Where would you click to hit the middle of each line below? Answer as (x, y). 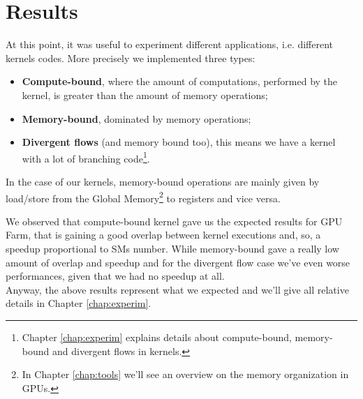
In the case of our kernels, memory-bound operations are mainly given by (163, 181)
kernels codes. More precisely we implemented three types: (131, 58)
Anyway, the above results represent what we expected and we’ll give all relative (177, 289)
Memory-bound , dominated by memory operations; (136, 118)
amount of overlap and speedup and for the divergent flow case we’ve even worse (178, 262)
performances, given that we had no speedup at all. (115, 276)
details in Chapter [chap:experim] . (79, 303)
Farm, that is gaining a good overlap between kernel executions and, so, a (163, 235)
